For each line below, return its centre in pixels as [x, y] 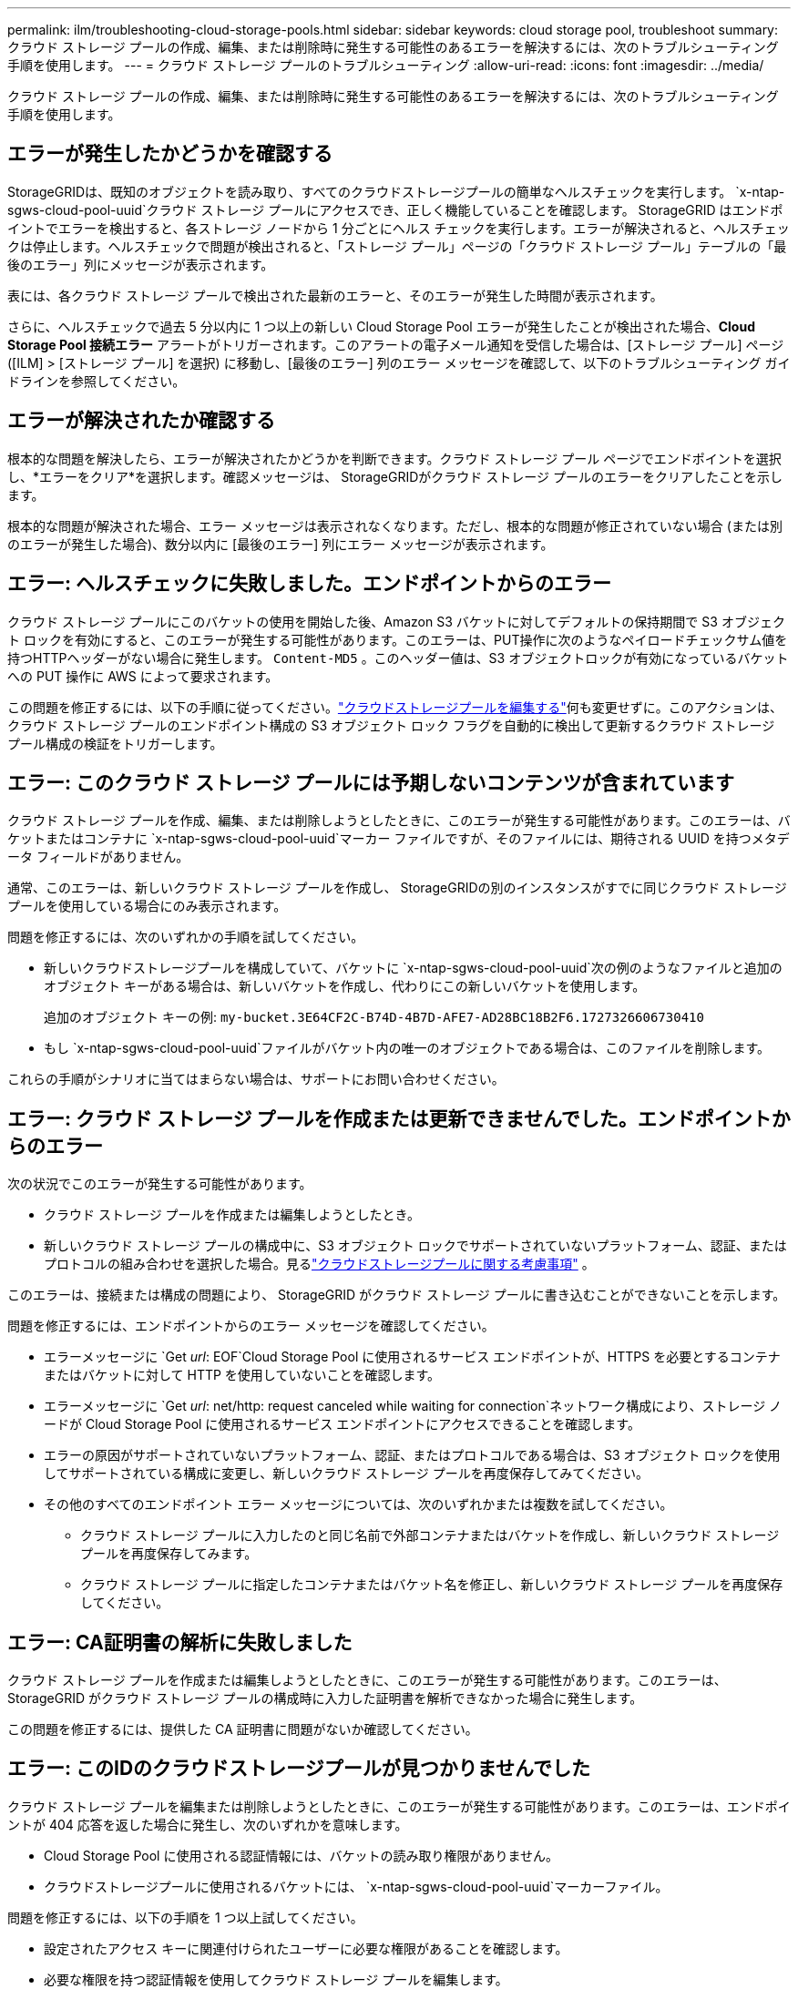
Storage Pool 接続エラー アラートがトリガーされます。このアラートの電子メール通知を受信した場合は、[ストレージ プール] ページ [396, 344]
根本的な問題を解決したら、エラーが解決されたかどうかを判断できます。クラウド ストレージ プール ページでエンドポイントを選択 [394, 458]
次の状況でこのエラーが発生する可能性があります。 [160, 1184]
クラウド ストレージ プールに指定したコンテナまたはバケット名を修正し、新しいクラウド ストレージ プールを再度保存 [432, 1585]
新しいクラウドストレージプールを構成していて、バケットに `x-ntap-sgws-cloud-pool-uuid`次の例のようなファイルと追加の [413, 968]
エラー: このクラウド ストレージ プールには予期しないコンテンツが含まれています [371, 782]
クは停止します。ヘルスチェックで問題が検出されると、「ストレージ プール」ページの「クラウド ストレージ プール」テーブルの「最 [397, 246]
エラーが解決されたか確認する [141, 421]
